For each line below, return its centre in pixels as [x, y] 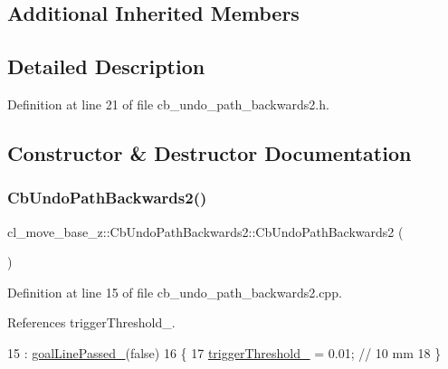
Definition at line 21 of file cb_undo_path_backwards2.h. [168, 104]
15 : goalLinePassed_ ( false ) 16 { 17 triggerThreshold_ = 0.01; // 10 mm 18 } [224, 352]
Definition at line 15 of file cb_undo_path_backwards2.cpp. [175, 292]
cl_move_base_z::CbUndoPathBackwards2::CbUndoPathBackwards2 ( [205, 231]
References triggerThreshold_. [91, 322]
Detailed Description [106, 66]
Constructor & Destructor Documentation [210, 152]
